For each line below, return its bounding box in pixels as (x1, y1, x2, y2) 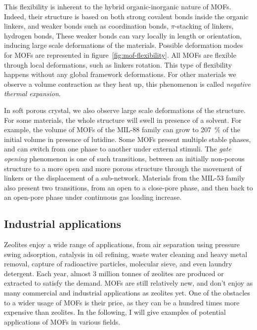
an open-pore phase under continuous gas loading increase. (4, 192, 182, 202)
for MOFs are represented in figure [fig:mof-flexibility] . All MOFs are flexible (4, 49, 236, 60)
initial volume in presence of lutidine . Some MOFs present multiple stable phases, (4, 134, 251, 144)
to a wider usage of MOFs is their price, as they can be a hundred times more (4, 297, 240, 307)
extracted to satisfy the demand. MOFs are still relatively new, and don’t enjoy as (4, 278, 253, 288)
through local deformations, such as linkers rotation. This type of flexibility (4, 59, 232, 70)
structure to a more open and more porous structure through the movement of (4, 163, 242, 173)
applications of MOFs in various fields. (4, 316, 121, 327)
